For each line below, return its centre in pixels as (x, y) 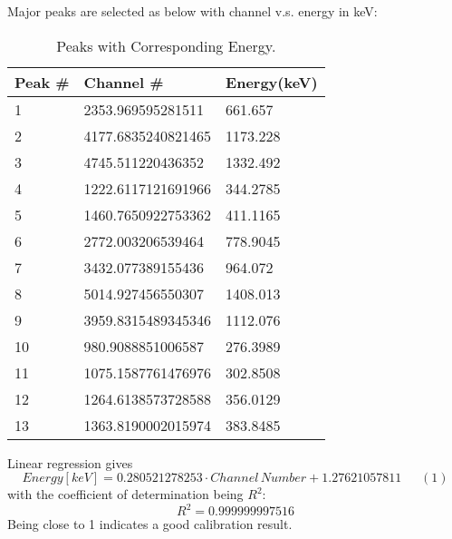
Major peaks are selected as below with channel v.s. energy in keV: (192, 11)
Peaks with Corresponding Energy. (166, 45)
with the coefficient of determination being (125, 494)
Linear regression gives (70, 462)
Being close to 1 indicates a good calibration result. (150, 524)
